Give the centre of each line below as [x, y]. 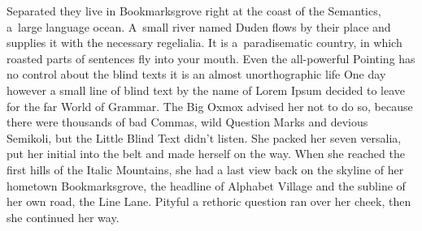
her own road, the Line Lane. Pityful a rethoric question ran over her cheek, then [209, 201]
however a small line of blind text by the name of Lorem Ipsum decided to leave [206, 90]
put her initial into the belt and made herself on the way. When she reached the [206, 154]
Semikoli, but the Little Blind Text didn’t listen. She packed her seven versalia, [204, 137]
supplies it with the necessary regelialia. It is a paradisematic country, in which [204, 43]
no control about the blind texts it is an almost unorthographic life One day [196, 74]
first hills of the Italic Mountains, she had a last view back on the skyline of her [205, 169]
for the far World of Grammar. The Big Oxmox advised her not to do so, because [210, 106]
